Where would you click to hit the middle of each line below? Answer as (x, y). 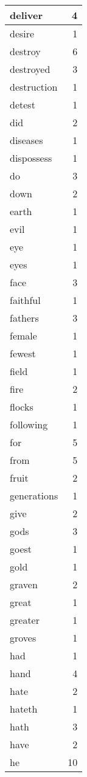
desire (22, 33)
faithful (25, 300)
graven (24, 584)
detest (23, 104)
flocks (22, 407)
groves (23, 638)
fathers (24, 318)
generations (34, 495)
